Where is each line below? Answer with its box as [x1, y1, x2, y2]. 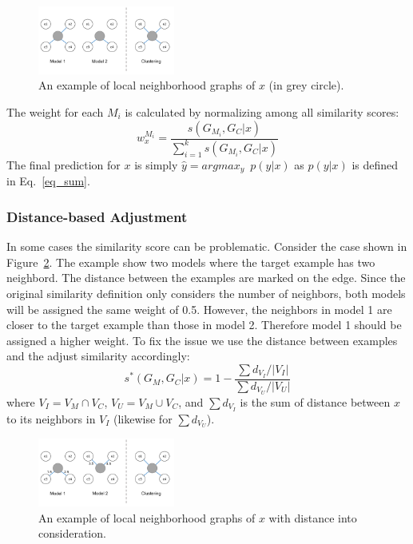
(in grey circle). [268, 77, 344, 93]
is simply [134, 156, 178, 173]
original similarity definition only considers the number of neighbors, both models [6, 285, 406, 301]
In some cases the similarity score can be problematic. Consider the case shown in [6, 238, 407, 255]
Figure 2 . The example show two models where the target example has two [6, 253, 375, 270]
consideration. [38, 525, 106, 542]
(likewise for [113, 410, 173, 427]
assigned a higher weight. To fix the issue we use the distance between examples [6, 332, 398, 348]
